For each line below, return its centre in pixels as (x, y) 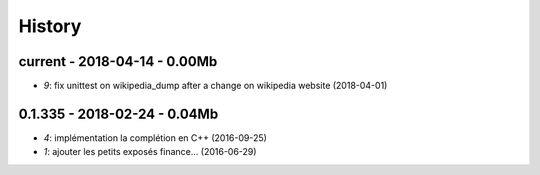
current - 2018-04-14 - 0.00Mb (118, 61)
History (50, 26)
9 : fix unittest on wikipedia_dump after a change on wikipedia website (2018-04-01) (215, 86)
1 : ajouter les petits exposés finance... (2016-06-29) (150, 152)
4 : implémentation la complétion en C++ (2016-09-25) (155, 137)
